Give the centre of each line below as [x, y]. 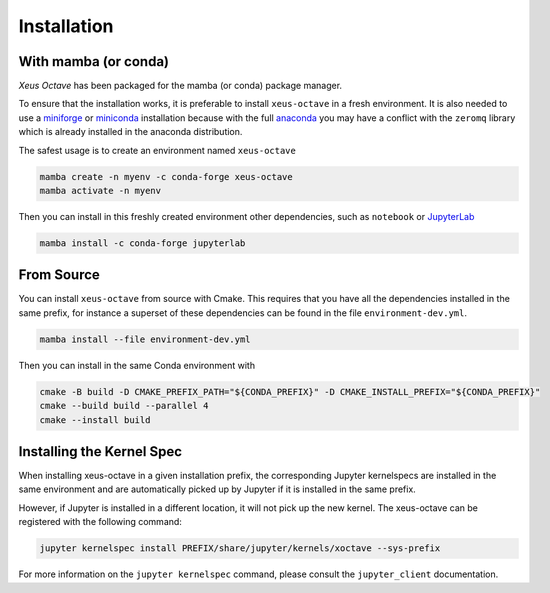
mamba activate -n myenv [100, 190]
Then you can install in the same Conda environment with [136, 365]
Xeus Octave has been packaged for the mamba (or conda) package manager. [180, 86]
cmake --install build [95, 419]
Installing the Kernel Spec [100, 451]
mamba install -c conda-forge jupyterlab [142, 243]
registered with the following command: [100, 522]
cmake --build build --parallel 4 [124, 406]
